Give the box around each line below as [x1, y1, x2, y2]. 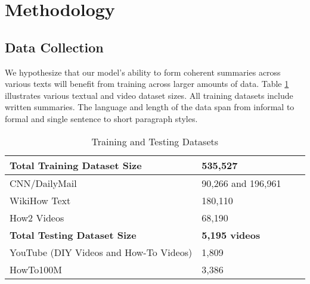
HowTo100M [10, 262, 63, 276]
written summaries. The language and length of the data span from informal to [5, 101, 294, 113]
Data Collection [5, 38, 104, 56]
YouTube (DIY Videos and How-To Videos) [10, 245, 193, 259]
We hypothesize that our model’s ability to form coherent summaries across [5, 65, 281, 78]
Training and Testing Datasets [91, 134, 219, 148]
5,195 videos [201, 227, 261, 242]
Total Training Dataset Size [10, 158, 142, 172]
